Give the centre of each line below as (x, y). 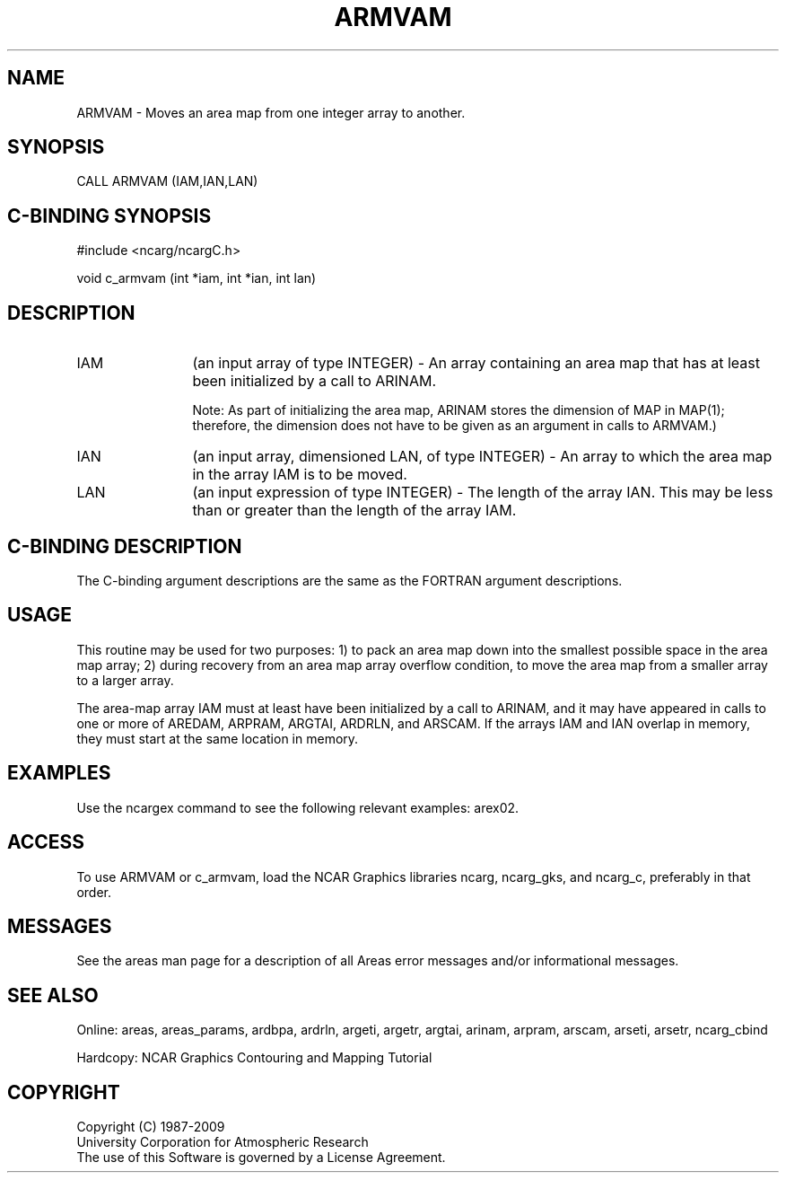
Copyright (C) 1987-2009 (151, 1127)
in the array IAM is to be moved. (300, 475)
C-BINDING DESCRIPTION (125, 546)
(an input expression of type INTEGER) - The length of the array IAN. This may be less (483, 493)
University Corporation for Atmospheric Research (223, 1142)
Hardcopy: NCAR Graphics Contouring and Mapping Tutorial (254, 1058)
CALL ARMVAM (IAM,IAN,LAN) (167, 181)
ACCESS (46, 842)
